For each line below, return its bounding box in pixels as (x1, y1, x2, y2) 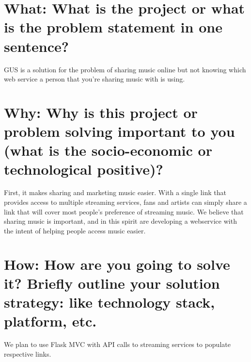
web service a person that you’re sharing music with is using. (4, 74, 185, 84)
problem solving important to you (4, 121, 235, 141)
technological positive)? (4, 159, 163, 179)
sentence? (4, 36, 69, 56)
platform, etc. (4, 311, 97, 331)
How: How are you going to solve (4, 254, 230, 274)
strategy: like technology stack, (4, 292, 215, 312)
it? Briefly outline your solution (4, 273, 220, 293)
